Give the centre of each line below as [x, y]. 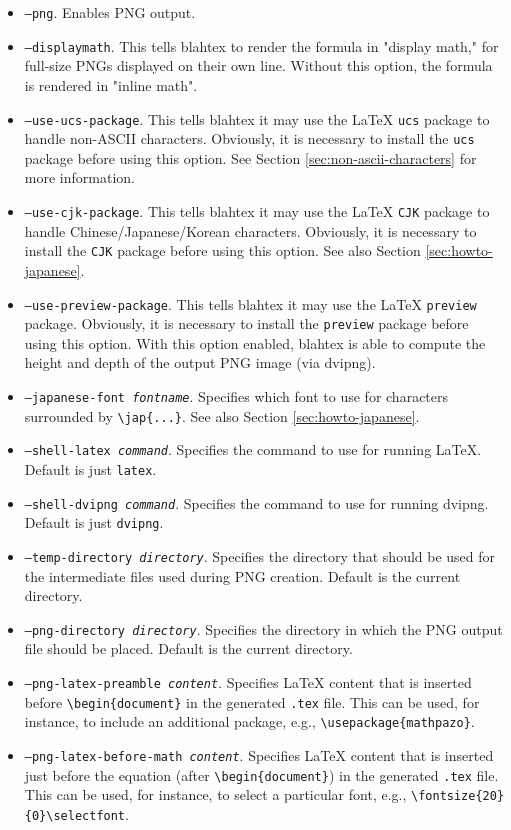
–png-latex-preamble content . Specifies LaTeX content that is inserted [248, 682]
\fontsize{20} [458, 796]
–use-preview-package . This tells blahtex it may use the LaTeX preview [250, 303]
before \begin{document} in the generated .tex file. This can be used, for [252, 701]
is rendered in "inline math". [111, 84]
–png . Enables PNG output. [110, 12]
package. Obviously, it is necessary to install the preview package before [246, 323]
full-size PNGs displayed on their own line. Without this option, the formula [258, 65]
